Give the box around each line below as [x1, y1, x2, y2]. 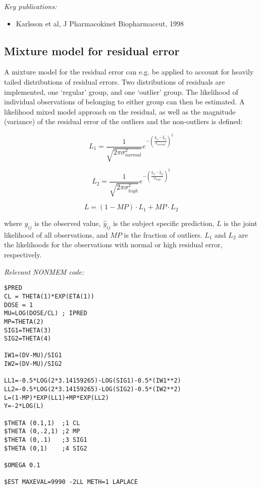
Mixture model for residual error [4, 43, 180, 58]
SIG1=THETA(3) [4, 326, 51, 334]
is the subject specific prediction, [113, 218, 215, 229]
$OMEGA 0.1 [4, 462, 40, 469]
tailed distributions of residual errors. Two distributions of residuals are [4, 76, 225, 87]
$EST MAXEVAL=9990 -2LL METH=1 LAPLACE [4, 478, 138, 486]
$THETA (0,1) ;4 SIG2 [4, 444, 87, 452]
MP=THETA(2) [4, 318, 44, 325]
